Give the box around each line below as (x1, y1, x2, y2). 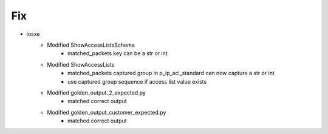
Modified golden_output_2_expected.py (47, 89, 146, 96)
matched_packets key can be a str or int (67, 50, 168, 57)
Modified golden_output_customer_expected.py (47, 109, 166, 116)
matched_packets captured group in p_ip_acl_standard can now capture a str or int (67, 70, 275, 77)
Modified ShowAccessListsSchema (47, 41, 135, 49)
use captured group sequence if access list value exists (67, 78, 207, 85)
